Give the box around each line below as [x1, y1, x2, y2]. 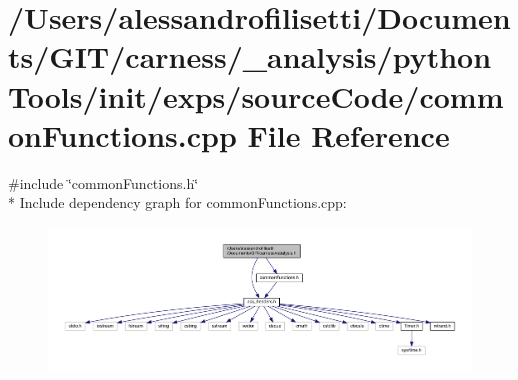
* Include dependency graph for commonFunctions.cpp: [8, 192, 347, 213]
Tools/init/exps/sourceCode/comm [8, 75, 504, 116]
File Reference [247, 114, 450, 155]
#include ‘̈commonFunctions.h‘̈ [8, 172, 199, 193]
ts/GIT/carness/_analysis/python [8, 36, 492, 77]
